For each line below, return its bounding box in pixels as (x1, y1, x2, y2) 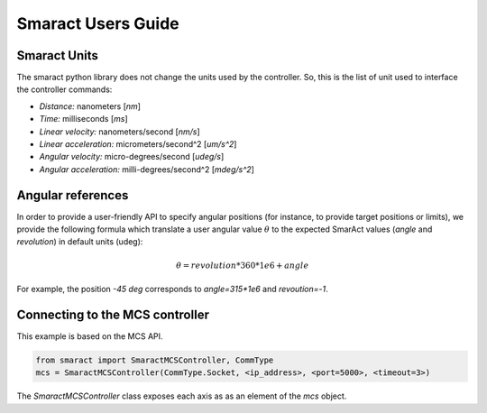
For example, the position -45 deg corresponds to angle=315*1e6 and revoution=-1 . (16, 284, 328, 295)
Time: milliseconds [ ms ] (39, 114, 128, 124)
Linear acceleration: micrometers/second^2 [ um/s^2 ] (39, 139, 237, 150)
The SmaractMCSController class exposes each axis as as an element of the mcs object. (16, 390, 347, 401)
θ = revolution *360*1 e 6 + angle (176, 260, 309, 271)
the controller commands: (16, 84, 113, 95)
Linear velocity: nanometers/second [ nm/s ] (39, 126, 200, 137)
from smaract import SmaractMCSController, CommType (35, 354, 274, 365)
